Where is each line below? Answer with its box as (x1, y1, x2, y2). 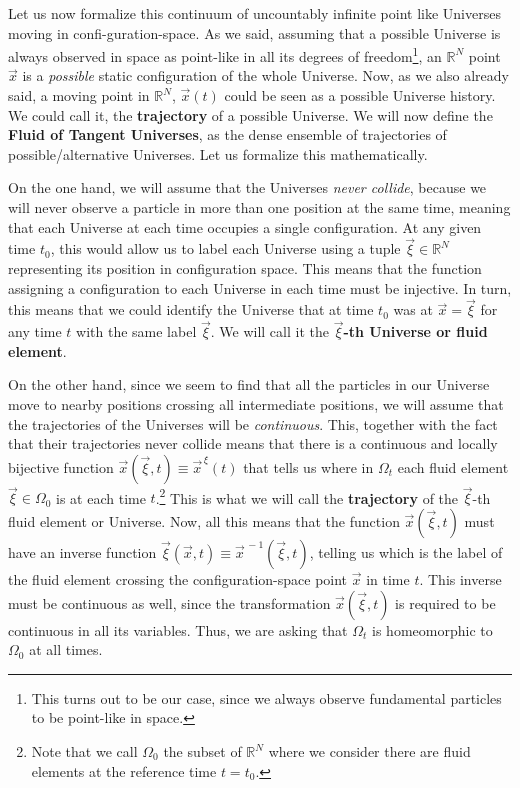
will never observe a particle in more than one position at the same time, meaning (8, 197, 511, 217)
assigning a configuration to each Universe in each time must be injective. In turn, (8, 277, 512, 298)
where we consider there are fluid (268, 741, 471, 761)
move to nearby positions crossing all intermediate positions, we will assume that (8, 394, 504, 414)
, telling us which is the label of (309, 542, 503, 563)
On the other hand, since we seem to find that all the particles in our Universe (8, 374, 490, 395)
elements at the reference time (31, 760, 217, 781)
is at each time (56, 487, 146, 508)
